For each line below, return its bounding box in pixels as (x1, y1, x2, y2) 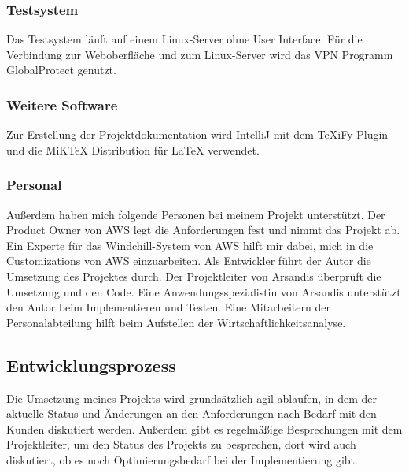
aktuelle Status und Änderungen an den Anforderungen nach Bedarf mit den (6, 405, 377, 422)
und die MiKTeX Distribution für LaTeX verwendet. (6, 141, 260, 158)
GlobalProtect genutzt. (6, 61, 116, 78)
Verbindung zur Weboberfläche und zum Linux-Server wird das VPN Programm (6, 46, 393, 62)
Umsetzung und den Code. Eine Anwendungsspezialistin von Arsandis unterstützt (6, 283, 401, 300)
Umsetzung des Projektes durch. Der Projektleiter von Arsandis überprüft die (6, 268, 381, 284)
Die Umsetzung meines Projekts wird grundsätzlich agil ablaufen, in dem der (6, 389, 378, 406)
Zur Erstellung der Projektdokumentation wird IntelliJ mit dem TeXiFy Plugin (6, 126, 389, 143)
